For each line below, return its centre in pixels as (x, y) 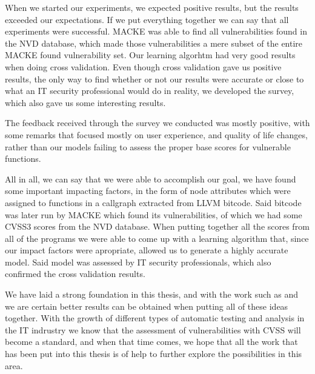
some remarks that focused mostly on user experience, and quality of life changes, (156, 134)
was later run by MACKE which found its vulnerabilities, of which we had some (154, 214)
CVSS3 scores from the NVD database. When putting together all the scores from (157, 226)
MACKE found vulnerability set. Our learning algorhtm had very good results (150, 55)
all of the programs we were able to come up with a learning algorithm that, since (157, 238)
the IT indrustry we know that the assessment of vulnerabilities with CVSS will (153, 329)
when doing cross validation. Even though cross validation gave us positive (143, 66)
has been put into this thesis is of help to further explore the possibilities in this (154, 354)
